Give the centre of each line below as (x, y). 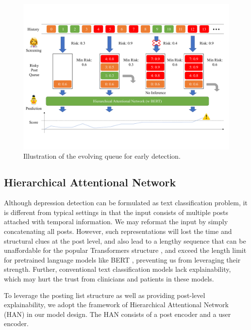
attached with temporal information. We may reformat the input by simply (116, 222)
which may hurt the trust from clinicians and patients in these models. (109, 278)
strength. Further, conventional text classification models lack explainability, (117, 269)
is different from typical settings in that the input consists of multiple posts (116, 212)
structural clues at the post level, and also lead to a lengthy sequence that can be (125, 240)
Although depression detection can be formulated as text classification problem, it (126, 203)
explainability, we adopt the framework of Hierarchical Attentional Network (116, 305)
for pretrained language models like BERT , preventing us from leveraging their (122, 259)
